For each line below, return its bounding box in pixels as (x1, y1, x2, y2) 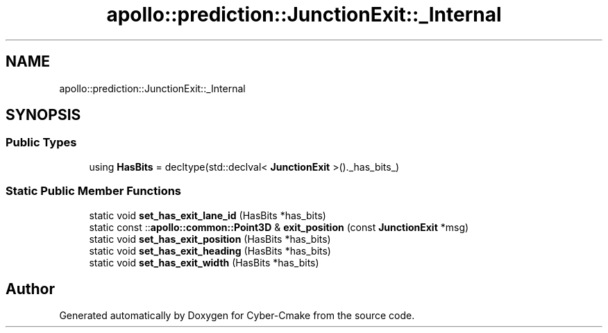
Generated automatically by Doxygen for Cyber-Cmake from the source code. (59, 309, 415, 322)
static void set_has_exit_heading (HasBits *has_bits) (89, 244, 331, 257)
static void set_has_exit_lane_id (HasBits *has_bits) (89, 209, 326, 221)
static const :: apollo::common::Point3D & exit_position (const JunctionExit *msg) (89, 221, 469, 233)
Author (6, 280, 55, 298)
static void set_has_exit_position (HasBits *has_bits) (89, 232, 331, 245)
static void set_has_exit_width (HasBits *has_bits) (89, 256, 319, 268)
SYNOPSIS (6, 106, 81, 124)
